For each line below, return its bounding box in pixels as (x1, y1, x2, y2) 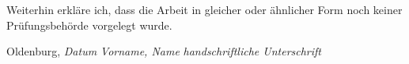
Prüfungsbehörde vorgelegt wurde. (6, 16, 172, 33)
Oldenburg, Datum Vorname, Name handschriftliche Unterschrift (6, 43, 322, 59)
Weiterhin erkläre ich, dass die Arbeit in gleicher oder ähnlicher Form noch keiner (6, 2, 403, 17)
